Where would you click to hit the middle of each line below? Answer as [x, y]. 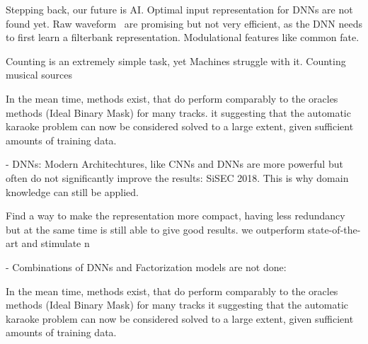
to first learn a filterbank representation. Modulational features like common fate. [183, 37]
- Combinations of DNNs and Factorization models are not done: [146, 266]
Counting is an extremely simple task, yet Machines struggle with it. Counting [176, 61]
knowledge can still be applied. [72, 191]
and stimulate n [56, 243]
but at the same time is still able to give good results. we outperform [155, 229]
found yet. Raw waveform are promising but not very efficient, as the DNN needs [184, 23]
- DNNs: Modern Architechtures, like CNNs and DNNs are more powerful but [174, 164]
